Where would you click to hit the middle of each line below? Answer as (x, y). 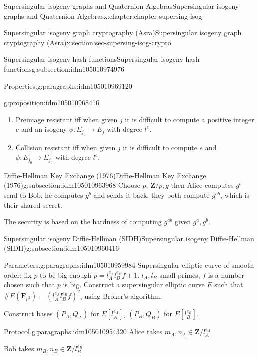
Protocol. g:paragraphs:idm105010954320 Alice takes (83, 331)
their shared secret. (33, 204)
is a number (226, 274)
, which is (235, 194)
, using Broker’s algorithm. (121, 295)
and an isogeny (44, 129)
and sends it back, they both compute (151, 194)
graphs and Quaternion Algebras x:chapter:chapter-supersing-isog (103, 16)
